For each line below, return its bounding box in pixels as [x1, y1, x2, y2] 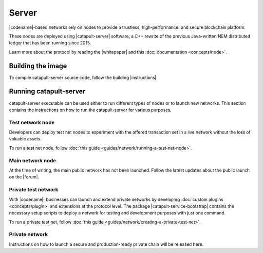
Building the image [9, 61, 67, 70]
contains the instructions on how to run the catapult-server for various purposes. [9, 107, 171, 113]
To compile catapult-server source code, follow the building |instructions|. [9, 75, 158, 80]
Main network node [9, 157, 56, 164]
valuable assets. [9, 136, 41, 142]
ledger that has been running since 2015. [9, 40, 91, 46]
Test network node [9, 119, 55, 126]
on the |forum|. [9, 174, 39, 180]
